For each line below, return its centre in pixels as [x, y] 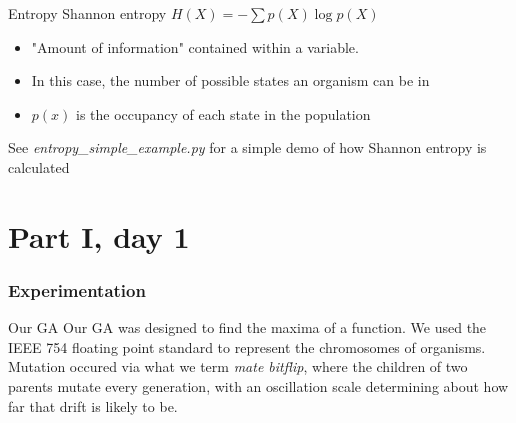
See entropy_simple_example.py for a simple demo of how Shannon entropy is [247, 147]
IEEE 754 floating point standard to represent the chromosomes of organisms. [247, 346]
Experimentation [77, 289]
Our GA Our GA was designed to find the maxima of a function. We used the [247, 327]
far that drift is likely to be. [93, 405]
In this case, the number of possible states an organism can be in [230, 80]
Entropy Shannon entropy [87, 13]
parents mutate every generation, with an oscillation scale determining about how [258, 385]
